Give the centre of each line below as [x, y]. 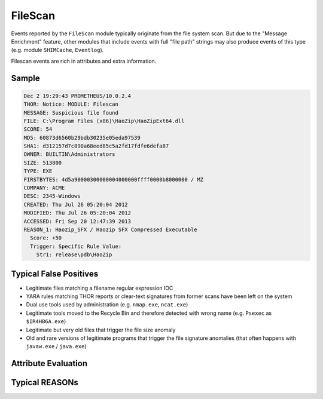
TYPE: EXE [38, 171]
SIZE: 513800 [43, 162]
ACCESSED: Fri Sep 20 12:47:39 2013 [77, 221]
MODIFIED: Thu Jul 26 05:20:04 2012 [77, 213]
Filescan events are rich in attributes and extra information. [84, 61]
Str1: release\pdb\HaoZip [74, 255]
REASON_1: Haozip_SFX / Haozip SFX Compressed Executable [110, 229]
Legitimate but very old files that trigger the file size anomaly [101, 330]
